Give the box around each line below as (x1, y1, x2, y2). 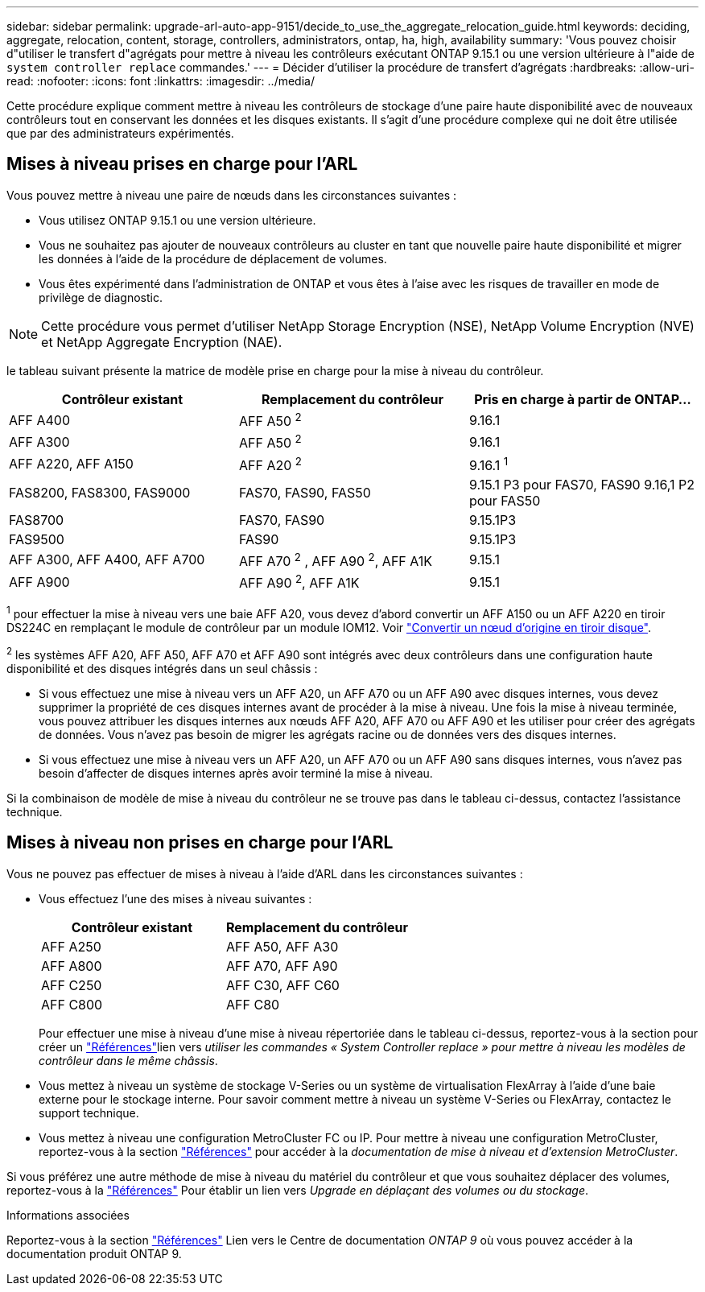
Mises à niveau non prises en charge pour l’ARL (6, 832, 394, 853)
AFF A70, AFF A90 (226, 957, 338, 974)
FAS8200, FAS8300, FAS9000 (9, 484, 191, 501)
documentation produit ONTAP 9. (6, 1246, 182, 1261)
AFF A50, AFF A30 (226, 938, 339, 955)
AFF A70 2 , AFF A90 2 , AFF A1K (238, 550, 433, 570)
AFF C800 (41, 996, 103, 1013)
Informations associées (6, 1207, 130, 1222)
